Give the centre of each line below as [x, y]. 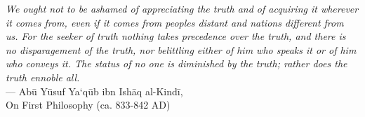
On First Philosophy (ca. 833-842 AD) [88, 105]
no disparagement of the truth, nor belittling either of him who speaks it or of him [181, 49]
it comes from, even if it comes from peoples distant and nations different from [175, 22]
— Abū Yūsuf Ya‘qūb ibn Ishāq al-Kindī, [94, 91]
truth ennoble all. [43, 77]
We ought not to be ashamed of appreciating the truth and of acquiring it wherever [182, 8]
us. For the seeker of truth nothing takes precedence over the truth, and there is [176, 36]
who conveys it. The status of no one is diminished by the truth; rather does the [177, 63]
